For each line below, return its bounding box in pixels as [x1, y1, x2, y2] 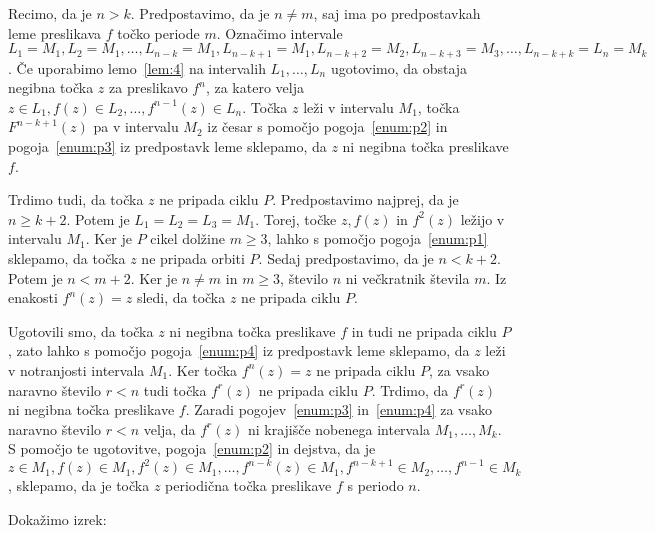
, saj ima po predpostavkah [313, 3, 481, 23]
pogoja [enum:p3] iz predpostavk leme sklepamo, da [8, 136, 327, 157]
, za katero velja [205, 77, 304, 98]
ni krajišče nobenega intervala [247, 418, 431, 439]
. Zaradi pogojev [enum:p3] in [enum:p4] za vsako [185, 399, 492, 420]
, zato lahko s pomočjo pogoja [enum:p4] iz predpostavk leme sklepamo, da [8, 340, 470, 361]
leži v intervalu [303, 96, 394, 117]
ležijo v [460, 208, 505, 229]
